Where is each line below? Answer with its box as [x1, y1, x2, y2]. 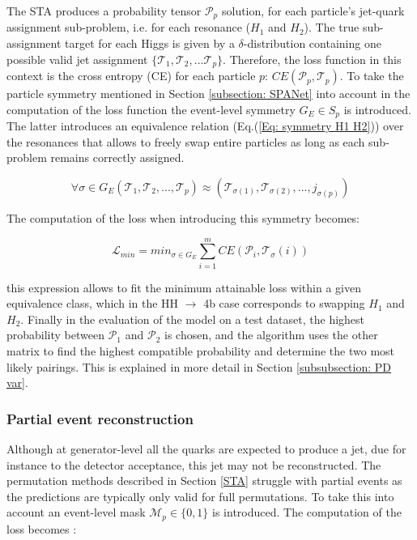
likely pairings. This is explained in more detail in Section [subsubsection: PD [6, 358, 392, 375]
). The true [304, 19, 360, 36]
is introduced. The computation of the [212, 504, 402, 521]
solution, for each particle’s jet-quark [221, 2, 405, 19]
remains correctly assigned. [50, 149, 185, 166]
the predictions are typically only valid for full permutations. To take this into [6, 487, 394, 504]
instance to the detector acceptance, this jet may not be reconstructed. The [6, 456, 381, 473]
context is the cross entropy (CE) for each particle [6, 67, 256, 84]
